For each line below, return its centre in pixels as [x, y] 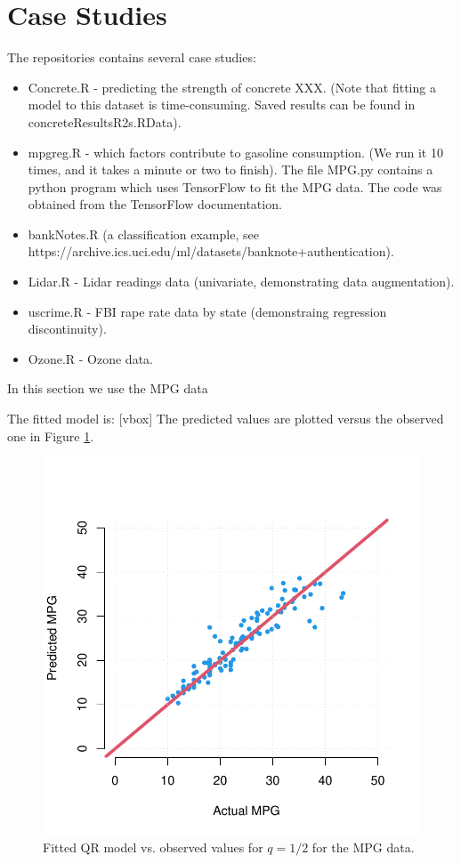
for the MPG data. [363, 847]
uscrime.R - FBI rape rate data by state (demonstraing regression [207, 311]
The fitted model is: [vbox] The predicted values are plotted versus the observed [226, 419]
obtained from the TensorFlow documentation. [155, 204]
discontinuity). [67, 329]
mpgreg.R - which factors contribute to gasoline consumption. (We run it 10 [235, 152]
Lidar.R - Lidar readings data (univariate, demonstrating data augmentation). [241, 282]
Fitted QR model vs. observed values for [153, 847]
